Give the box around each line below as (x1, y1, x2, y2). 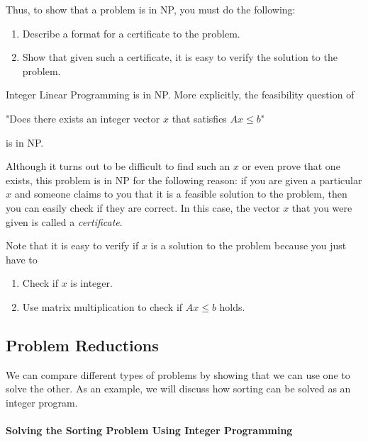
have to (6, 251, 38, 266)
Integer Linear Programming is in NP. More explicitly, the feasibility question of (6, 87, 355, 102)
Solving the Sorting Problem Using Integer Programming (6, 423, 293, 438)
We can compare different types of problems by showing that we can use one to (6, 367, 350, 382)
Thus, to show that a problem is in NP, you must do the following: (6, 2, 296, 16)
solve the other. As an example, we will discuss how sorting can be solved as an (6, 381, 351, 396)
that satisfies (172, 110, 227, 125)
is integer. (70, 276, 113, 290)
